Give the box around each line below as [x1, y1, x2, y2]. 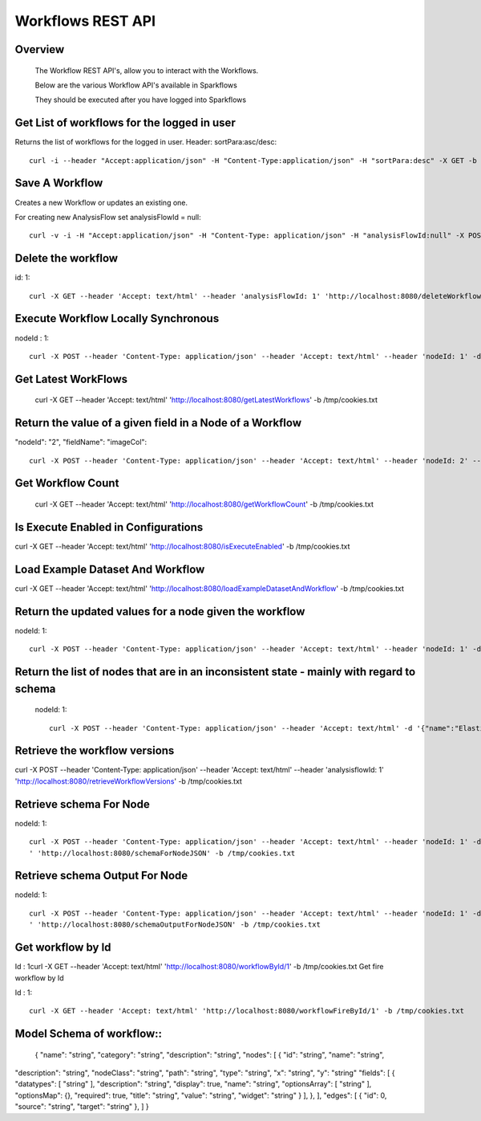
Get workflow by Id [14, 940, 111, 955]
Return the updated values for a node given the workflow [14, 605, 305, 618]
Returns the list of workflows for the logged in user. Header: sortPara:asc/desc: [14, 137, 277, 147]
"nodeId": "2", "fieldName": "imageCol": [14, 438, 148, 447]
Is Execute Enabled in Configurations [14, 520, 204, 534]
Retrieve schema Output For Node [14, 869, 188, 883]
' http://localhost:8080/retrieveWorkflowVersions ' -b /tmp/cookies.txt [14, 776, 242, 786]
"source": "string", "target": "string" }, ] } [14, 1102, 150, 1111]
